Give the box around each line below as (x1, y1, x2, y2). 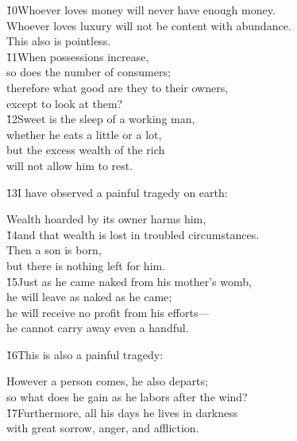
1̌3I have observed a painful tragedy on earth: (6, 184, 228, 200)
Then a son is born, (6, 242, 102, 258)
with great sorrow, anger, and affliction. (6, 420, 199, 436)
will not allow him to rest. (6, 157, 133, 173)
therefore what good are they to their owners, (6, 79, 229, 95)
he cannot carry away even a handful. (6, 319, 189, 336)
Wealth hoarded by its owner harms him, (6, 211, 206, 227)
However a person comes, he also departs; (6, 373, 208, 389)
